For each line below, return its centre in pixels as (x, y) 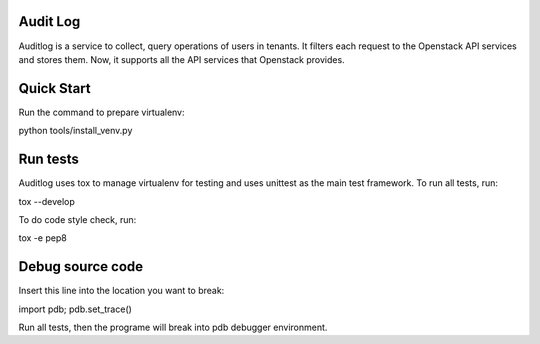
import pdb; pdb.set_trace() (75, 309)
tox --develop (46, 201)
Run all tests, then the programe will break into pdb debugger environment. (173, 327)
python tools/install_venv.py (75, 131)
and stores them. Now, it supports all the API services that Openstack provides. (181, 59)
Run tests (48, 159)
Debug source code (81, 266)
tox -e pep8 (42, 238)
